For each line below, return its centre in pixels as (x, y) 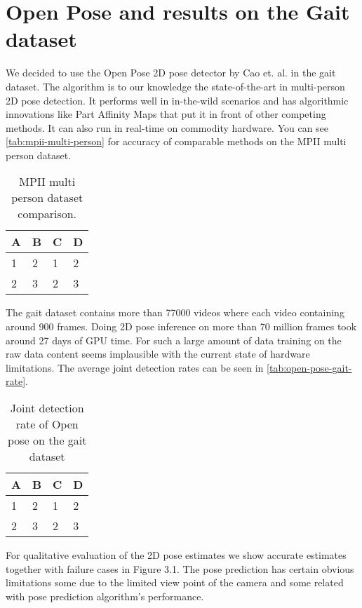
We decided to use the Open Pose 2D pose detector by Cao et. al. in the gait (171, 73)
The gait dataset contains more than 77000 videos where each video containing (175, 312)
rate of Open (47, 424)
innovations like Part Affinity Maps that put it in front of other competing (166, 114)
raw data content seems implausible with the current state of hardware (158, 354)
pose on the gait (47, 440)
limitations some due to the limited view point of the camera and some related (175, 582)
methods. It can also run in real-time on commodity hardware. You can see (167, 127)
